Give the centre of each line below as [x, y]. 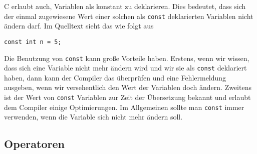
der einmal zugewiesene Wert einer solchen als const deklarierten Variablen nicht [129, 16]
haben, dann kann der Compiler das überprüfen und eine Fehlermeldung [115, 77]
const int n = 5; [33, 42]
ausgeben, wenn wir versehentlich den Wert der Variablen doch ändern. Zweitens [128, 87]
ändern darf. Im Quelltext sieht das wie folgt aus [79, 26]
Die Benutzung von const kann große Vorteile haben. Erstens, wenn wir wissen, [127, 58]
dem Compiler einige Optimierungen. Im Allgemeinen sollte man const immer [124, 107]
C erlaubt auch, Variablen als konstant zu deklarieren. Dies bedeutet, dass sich [125, 6]
